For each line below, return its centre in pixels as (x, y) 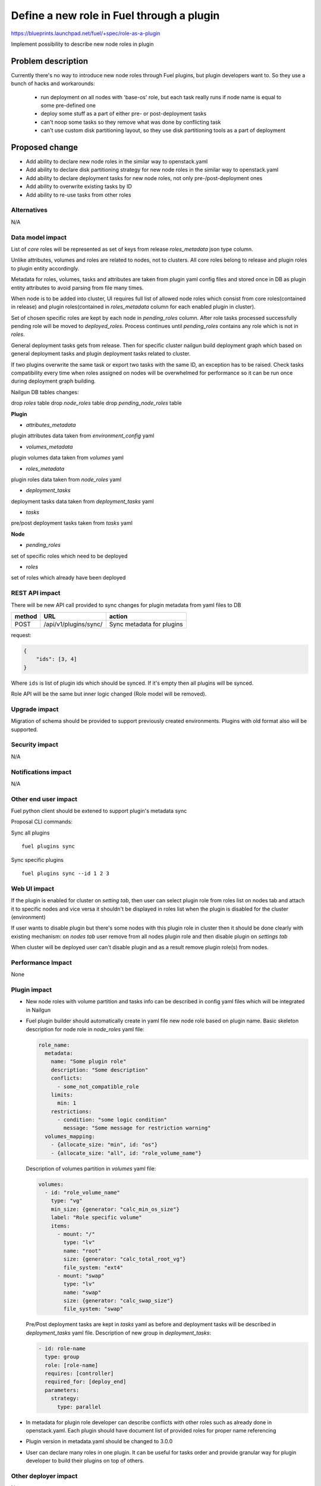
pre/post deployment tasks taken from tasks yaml (72, 523)
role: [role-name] (71, 1365)
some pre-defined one (68, 106)
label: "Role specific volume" (96, 1218)
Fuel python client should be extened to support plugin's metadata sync (99, 811)
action (118, 616)
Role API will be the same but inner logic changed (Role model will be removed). (109, 694)
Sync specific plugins (37, 860)
